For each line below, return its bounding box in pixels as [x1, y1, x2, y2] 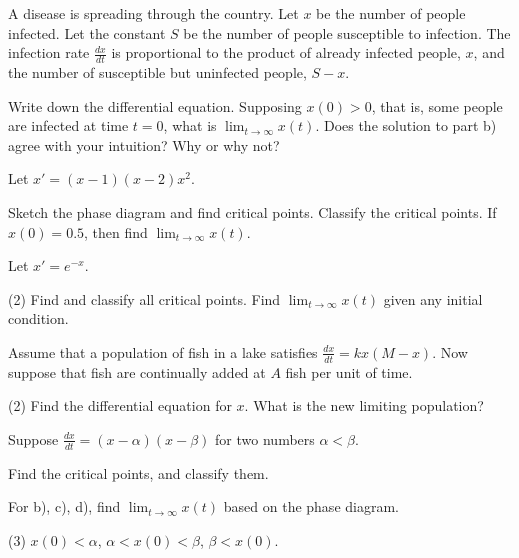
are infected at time [8, 115, 129, 136]
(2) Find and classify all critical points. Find [8, 288, 281, 309]
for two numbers [215, 428, 315, 449]
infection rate [8, 42, 90, 63]
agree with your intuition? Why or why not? [8, 134, 280, 155]
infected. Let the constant [8, 22, 166, 43]
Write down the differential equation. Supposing [8, 95, 302, 116]
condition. [8, 308, 69, 329]
